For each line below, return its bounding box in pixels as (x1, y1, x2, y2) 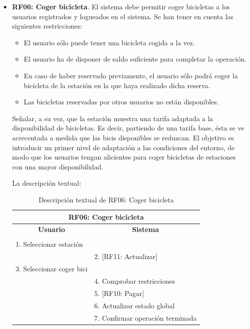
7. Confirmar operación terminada (94, 312, 197, 323)
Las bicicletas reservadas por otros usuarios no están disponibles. (24, 97, 219, 107)
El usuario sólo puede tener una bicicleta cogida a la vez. (24, 37, 195, 47)
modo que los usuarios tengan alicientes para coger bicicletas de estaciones (12, 152, 236, 162)
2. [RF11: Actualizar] (94, 251, 158, 262)
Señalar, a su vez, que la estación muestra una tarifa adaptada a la (12, 113, 213, 123)
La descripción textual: (12, 178, 82, 188)
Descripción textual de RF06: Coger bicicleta (38, 194, 174, 204)
